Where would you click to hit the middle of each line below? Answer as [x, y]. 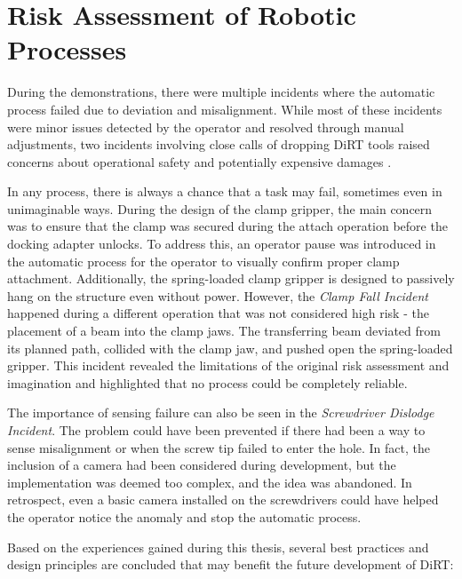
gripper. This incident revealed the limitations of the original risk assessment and [228, 365]
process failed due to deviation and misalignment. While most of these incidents [225, 109]
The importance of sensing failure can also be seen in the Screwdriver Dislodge [221, 412]
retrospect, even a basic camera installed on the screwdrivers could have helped [223, 500]
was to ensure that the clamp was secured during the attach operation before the [227, 226]
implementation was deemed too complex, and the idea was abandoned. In [210, 482]
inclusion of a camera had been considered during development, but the [202, 465]
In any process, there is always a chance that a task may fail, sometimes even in [225, 191]
